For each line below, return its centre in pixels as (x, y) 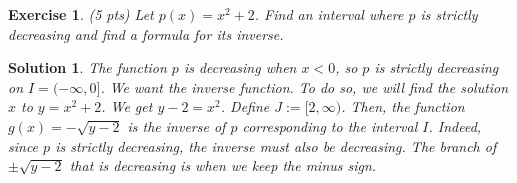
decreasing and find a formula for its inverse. (146, 33)
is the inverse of (176, 125)
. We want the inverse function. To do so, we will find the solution (304, 86)
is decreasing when (240, 67)
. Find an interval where (329, 14)
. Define (245, 106)
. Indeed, (455, 125)
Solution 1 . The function (87, 67)
